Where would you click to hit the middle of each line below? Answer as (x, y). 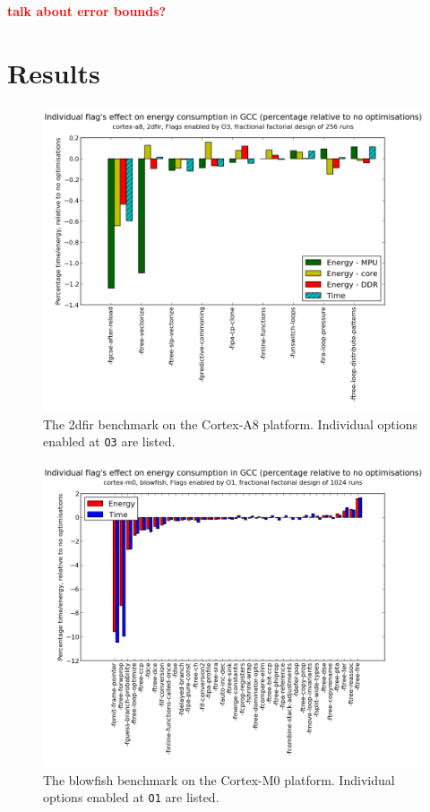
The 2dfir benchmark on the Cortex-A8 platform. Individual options (230, 423)
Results (54, 72)
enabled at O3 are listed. (109, 441)
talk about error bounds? (87, 11)
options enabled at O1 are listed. (131, 797)
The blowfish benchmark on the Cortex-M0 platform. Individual (219, 779)
